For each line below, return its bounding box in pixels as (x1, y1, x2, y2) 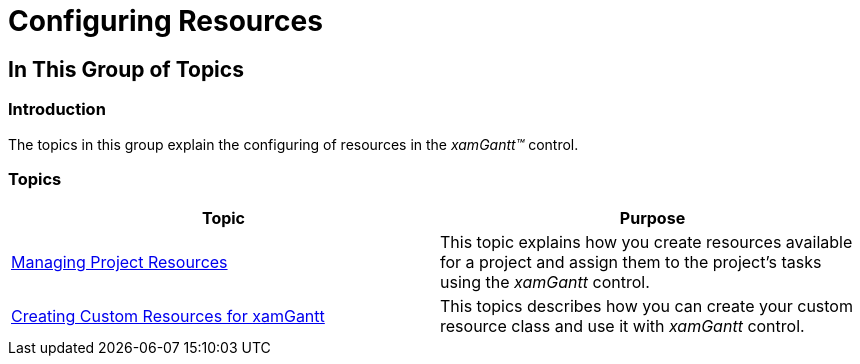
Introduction (8, 99, 106, 120)
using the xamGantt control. (440, 272, 650, 293)
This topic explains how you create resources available (440, 232, 853, 253)
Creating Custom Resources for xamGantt (11, 306, 325, 327)
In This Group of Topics (8, 56, 244, 82)
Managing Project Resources (11, 252, 228, 273)
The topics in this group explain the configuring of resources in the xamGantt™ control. (8, 135, 579, 153)
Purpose (619, 208, 686, 229)
